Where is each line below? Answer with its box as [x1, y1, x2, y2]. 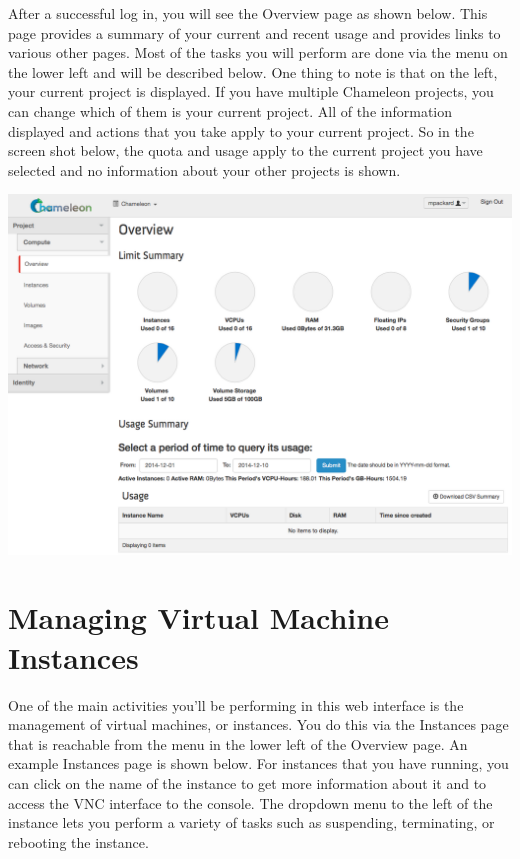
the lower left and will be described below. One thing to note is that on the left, [8, 61, 498, 82]
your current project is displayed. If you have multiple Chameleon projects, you [8, 81, 494, 102]
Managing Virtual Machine [8, 597, 389, 638]
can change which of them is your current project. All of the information [8, 100, 453, 121]
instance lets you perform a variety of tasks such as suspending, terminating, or [8, 812, 495, 833]
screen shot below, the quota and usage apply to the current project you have [8, 140, 483, 161]
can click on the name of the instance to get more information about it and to [8, 772, 487, 793]
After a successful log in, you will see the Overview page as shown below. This [8, 3, 488, 23]
